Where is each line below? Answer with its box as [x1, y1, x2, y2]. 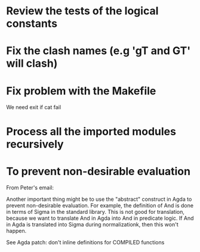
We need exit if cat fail [6, 104, 61, 111]
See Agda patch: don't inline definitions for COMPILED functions [6, 239, 165, 246]
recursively [6, 137, 64, 151]
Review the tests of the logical [6, 4, 159, 18]
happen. [6, 228, 27, 235]
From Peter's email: [6, 184, 54, 191]
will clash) [6, 57, 58, 70]
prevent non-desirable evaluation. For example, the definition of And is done [6, 202, 194, 209]
